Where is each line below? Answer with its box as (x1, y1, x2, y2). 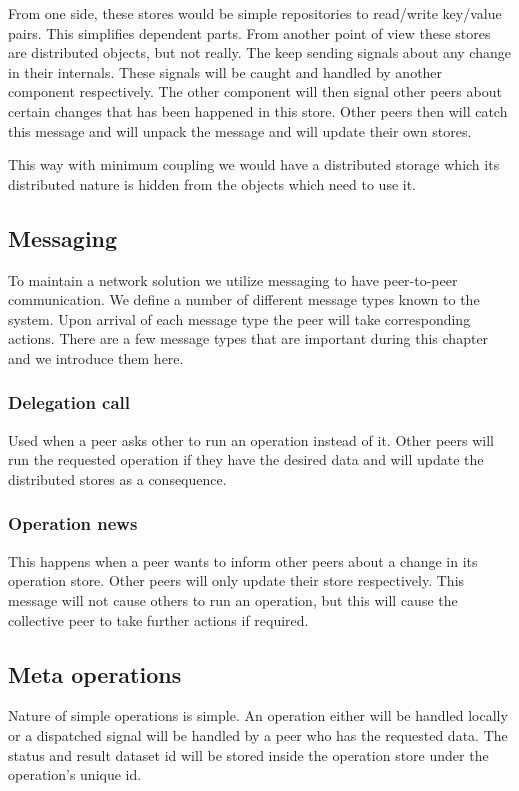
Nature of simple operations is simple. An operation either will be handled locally (8, 705, 508, 726)
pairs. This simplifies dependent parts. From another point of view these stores (8, 22, 491, 43)
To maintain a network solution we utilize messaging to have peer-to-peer (8, 269, 458, 290)
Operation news (8, 511, 138, 536)
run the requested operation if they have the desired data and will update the (8, 449, 484, 470)
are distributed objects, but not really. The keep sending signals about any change (8, 42, 511, 63)
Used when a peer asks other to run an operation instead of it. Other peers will (8, 429, 494, 450)
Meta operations (8, 658, 182, 689)
